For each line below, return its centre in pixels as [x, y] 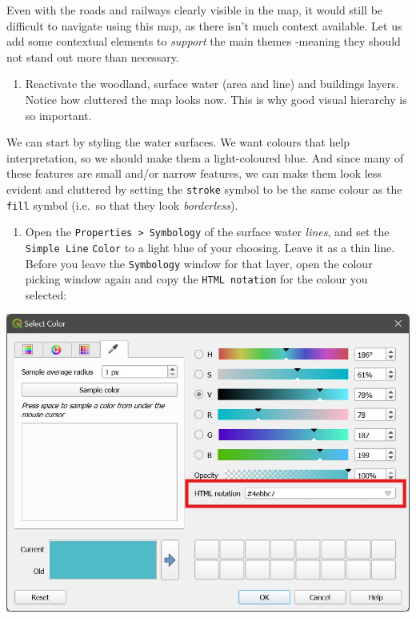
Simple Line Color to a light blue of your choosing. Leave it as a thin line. [210, 247]
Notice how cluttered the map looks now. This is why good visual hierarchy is [216, 99]
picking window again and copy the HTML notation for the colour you [196, 279]
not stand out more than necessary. [93, 56]
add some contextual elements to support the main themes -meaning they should [204, 41]
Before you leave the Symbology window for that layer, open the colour [199, 263]
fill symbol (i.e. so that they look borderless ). [122, 205]
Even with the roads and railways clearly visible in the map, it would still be [195, 10]
